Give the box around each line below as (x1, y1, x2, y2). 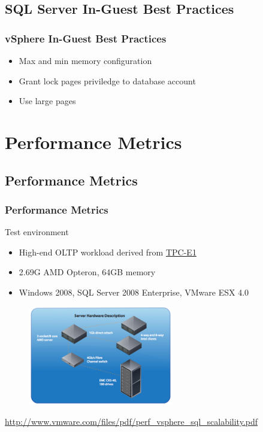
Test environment (5, 226, 69, 238)
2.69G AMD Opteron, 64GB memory (19, 266, 156, 278)
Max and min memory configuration (19, 54, 152, 66)
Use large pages (19, 95, 76, 107)
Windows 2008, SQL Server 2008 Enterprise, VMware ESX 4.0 (19, 285, 249, 298)
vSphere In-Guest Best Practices (5, 31, 167, 45)
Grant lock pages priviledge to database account (19, 74, 196, 87)
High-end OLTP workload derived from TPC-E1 (19, 245, 197, 258)
